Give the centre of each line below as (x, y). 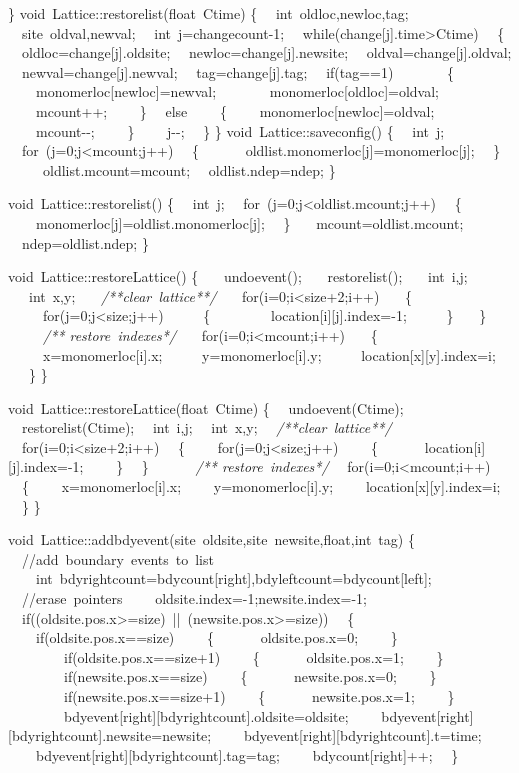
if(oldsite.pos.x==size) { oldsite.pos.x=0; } (216, 637)
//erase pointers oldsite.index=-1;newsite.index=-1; (194, 598)
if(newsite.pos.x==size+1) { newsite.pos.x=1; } (259, 696)
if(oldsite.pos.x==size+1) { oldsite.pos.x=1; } (253, 656)
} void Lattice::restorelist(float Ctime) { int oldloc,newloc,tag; (208, 13)
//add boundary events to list (117, 558)
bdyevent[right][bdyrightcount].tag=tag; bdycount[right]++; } (247, 754)
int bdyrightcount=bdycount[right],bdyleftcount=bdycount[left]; (233, 578)
